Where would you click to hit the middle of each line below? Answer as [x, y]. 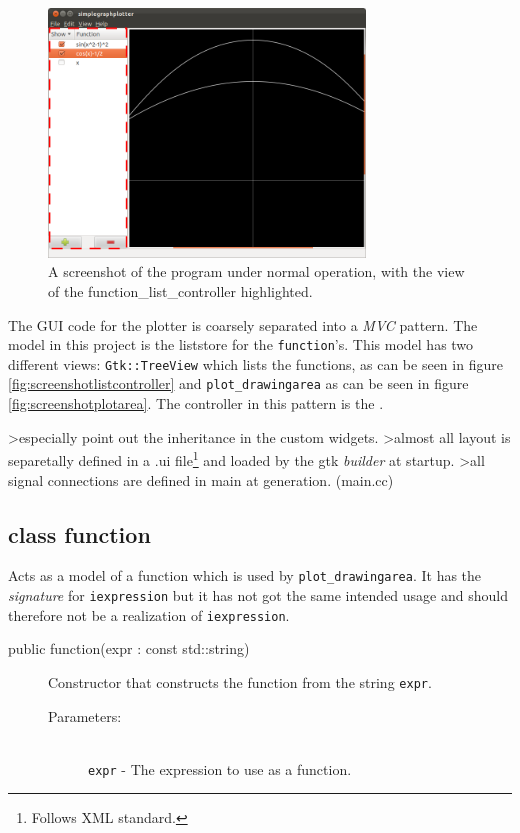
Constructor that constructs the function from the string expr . [240, 681]
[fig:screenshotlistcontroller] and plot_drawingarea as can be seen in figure [238, 383]
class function [79, 533]
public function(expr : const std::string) [129, 648]
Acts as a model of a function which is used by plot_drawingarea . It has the [245, 575]
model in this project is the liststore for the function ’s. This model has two [241, 344]
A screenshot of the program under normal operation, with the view [256, 271]
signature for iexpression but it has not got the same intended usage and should [258, 595]
